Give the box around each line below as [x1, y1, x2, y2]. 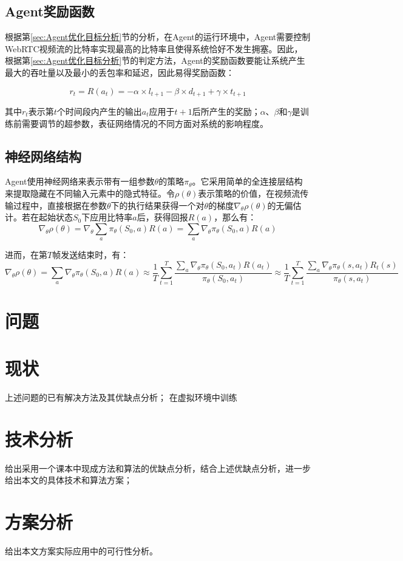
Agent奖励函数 [5, 2, 95, 21]
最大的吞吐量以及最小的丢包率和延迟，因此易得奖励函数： [5, 66, 234, 78]
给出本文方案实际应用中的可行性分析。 [5, 544, 158, 557]
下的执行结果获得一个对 [110, 199, 205, 211]
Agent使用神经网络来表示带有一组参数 [5, 175, 155, 188]
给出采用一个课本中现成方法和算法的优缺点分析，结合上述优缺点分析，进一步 [5, 461, 311, 474]
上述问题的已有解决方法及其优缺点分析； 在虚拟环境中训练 [5, 390, 237, 403]
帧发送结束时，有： [52, 248, 129, 261]
